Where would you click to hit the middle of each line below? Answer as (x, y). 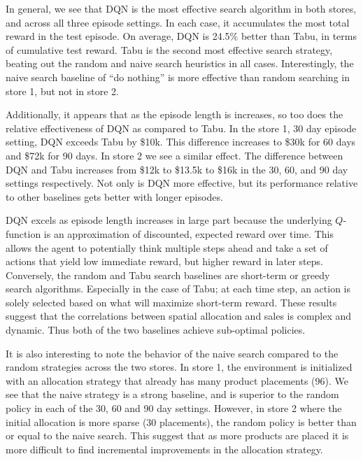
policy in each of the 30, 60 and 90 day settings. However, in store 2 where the (174, 408)
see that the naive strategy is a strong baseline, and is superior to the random (172, 394)
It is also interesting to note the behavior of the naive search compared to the (172, 353)
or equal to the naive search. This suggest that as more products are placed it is (177, 435)
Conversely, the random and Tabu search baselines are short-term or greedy (168, 275)
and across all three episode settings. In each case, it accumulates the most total (178, 22)
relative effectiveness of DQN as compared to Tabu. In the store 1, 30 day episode (181, 128)
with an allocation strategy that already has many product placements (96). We (177, 380)
